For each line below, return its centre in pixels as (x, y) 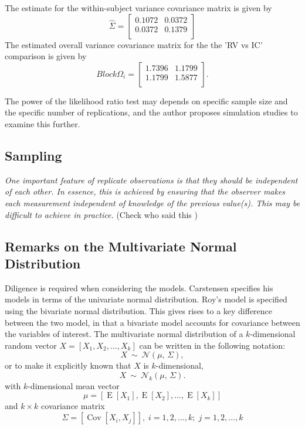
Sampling (33, 155)
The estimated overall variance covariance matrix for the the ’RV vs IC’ (134, 44)
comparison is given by (46, 56)
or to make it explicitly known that (68, 365)
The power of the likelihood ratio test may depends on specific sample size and (146, 101)
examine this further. (43, 123)
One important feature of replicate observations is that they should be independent (151, 180)
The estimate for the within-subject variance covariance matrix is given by (138, 8)
